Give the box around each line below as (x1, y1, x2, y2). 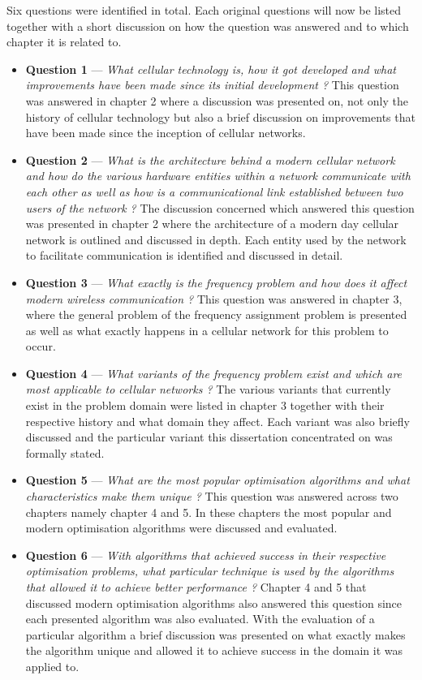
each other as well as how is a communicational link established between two (25, 183, 403, 200)
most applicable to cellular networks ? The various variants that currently (25, 381, 391, 398)
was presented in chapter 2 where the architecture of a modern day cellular (25, 215, 399, 232)
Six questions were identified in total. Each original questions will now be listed (6, 2, 402, 18)
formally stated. (25, 444, 105, 461)
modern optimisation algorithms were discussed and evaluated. (25, 519, 338, 536)
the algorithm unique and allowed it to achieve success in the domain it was (25, 642, 403, 659)
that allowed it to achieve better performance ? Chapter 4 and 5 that (25, 579, 367, 595)
